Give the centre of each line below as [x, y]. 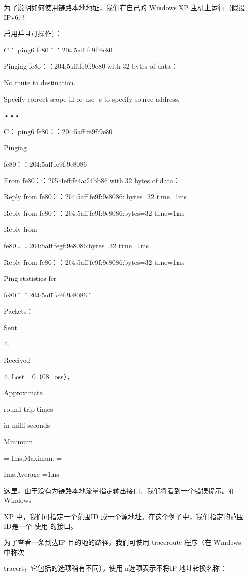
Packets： [19, 311]
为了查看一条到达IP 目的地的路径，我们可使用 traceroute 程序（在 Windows [123, 542]
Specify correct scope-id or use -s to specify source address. [92, 98]
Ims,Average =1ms [32, 474]
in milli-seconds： [30, 425]
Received [17, 360]
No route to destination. [40, 82]
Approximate [23, 393]
